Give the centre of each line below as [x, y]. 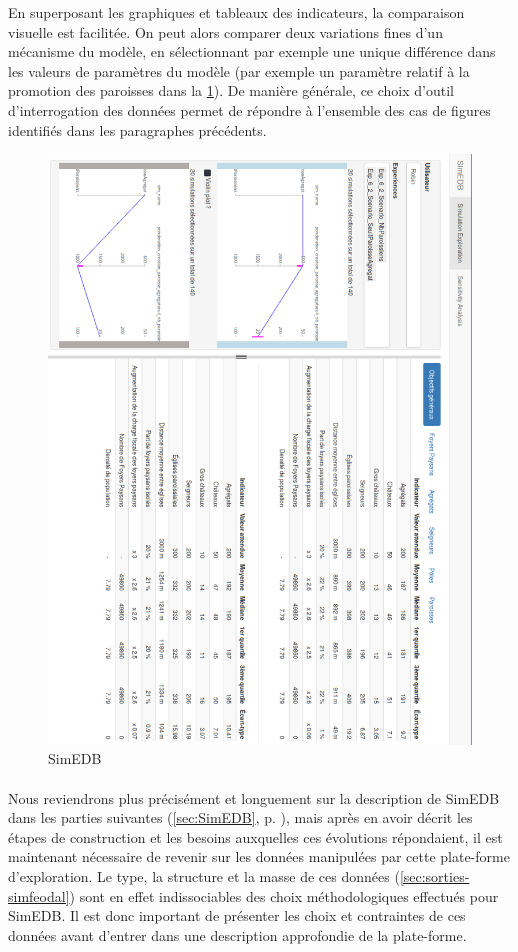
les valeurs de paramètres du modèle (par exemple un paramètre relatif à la [239, 70]
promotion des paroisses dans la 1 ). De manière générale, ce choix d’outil [231, 90]
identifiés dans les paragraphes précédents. [137, 129]
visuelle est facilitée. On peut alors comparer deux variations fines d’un [225, 31]
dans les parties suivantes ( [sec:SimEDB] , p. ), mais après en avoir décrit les [240, 817]
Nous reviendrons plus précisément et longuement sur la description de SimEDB [254, 797]
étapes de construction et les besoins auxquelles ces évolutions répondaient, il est [255, 836]
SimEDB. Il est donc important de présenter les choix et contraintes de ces [237, 915]
